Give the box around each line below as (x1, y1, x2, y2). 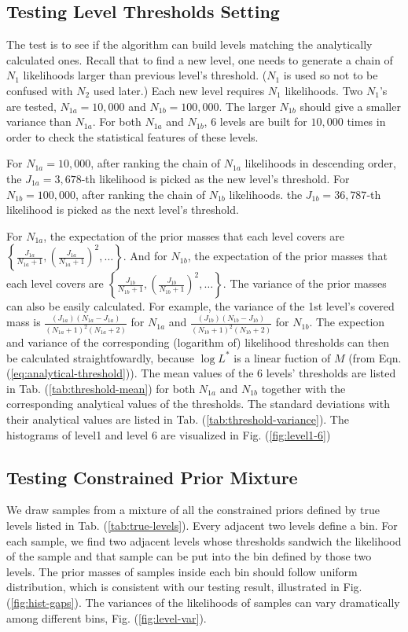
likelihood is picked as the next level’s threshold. (6, 201, 239, 218)
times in (347, 113, 386, 130)
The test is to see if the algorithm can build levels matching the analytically (6, 36, 373, 53)
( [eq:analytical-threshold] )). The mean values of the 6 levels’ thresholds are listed (6, 365, 396, 381)
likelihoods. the (229, 186, 303, 202)
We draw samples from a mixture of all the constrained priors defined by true (6, 502, 380, 518)
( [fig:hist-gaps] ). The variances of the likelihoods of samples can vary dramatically (6, 594, 400, 611)
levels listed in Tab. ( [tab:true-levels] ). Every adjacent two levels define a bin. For (6, 517, 398, 534)
